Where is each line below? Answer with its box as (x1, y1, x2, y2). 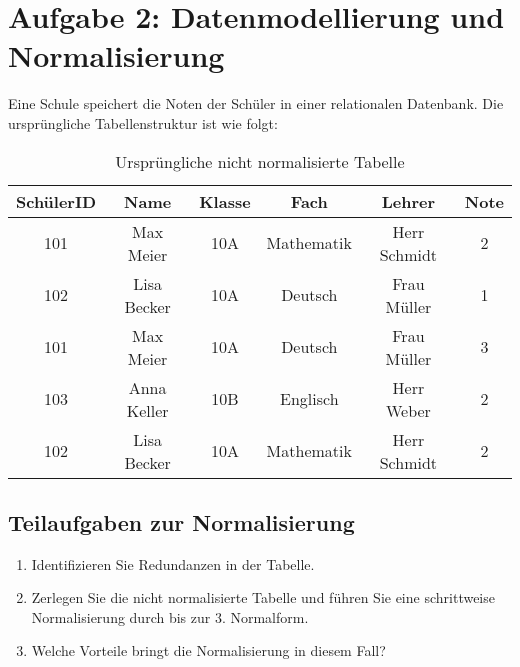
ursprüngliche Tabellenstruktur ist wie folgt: (8, 112, 278, 133)
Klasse (199, 189, 251, 213)
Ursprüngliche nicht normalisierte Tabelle (115, 149, 405, 173)
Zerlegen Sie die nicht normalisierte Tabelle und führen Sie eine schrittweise (31, 587, 495, 608)
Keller (126, 398, 169, 422)
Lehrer (381, 189, 436, 213)
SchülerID (16, 189, 97, 213)
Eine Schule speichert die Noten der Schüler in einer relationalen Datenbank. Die (8, 93, 504, 114)
